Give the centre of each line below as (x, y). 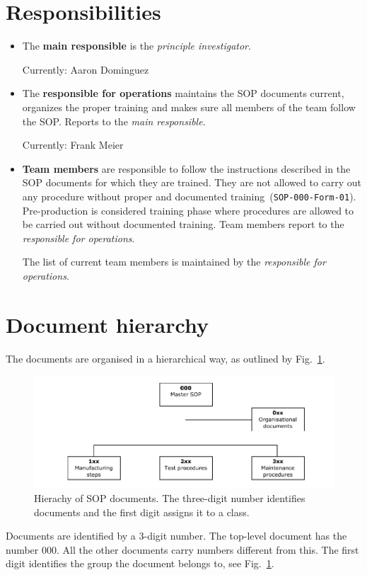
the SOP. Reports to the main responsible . (114, 121)
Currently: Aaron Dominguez (86, 69)
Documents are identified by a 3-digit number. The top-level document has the (176, 536)
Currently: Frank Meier (73, 145)
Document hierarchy (107, 324)
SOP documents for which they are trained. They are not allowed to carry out (192, 182)
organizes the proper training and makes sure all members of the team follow (189, 107)
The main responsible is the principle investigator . (136, 46)
